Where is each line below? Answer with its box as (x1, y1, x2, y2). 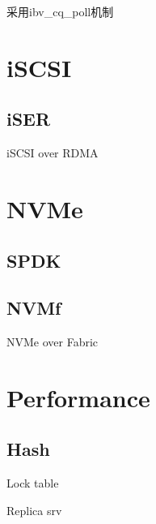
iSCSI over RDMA (6, 144, 99, 161)
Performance (6, 380, 150, 414)
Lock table (6, 475, 59, 492)
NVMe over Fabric (6, 333, 99, 350)
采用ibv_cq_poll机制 (6, 3, 114, 19)
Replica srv (6, 501, 62, 518)
